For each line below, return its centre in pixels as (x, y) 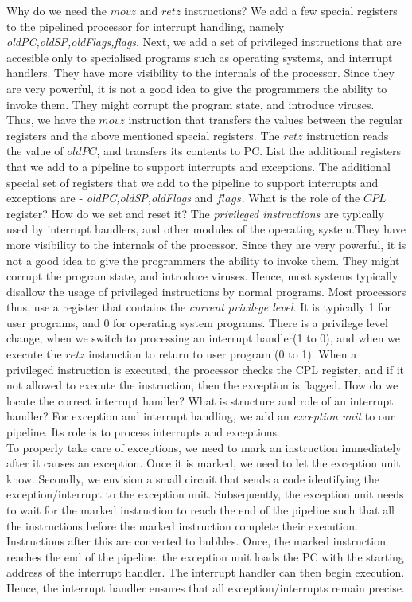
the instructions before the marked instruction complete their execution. (182, 525)
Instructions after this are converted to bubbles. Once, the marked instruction (196, 541)
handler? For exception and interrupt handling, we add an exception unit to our (201, 416)
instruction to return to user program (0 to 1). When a (223, 354)
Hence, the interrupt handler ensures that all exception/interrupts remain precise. (206, 587)
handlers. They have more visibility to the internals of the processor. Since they (200, 73)
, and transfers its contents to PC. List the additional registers (249, 151)
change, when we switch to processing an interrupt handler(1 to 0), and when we (204, 338)
